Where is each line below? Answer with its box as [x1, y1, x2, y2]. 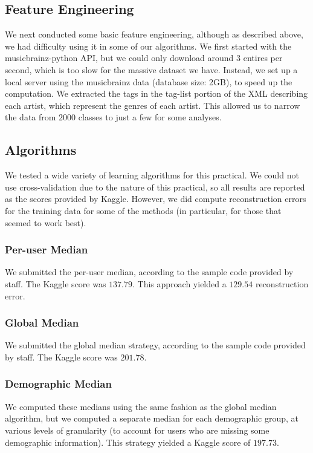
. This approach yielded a [132, 277, 227, 290]
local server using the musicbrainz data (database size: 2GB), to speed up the [5, 75, 292, 88]
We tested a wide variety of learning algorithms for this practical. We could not [5, 169, 299, 181]
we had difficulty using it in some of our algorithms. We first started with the [5, 39, 292, 52]
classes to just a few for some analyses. [78, 111, 222, 123]
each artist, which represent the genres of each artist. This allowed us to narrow [5, 99, 300, 111]
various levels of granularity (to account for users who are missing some [5, 423, 269, 436]
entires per [243, 51, 283, 64]
